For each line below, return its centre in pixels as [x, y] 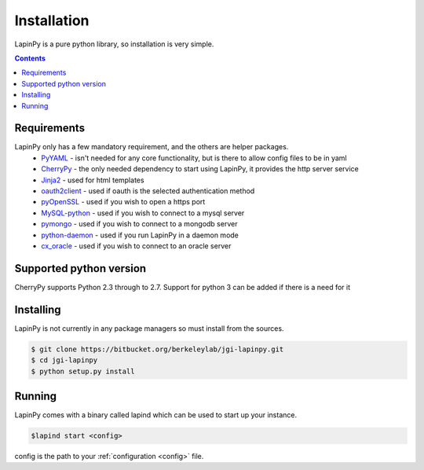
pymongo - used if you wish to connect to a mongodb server [139, 224]
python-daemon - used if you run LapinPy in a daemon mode [140, 235]
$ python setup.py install [83, 371]
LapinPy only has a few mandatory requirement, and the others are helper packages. [152, 147]
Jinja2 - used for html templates [93, 180]
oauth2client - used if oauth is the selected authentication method [148, 191]
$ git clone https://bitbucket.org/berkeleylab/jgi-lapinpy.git [157, 349]
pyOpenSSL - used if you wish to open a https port [123, 202]
